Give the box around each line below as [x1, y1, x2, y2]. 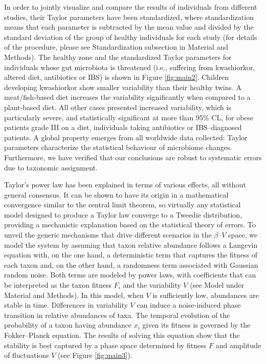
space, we [228, 229, 258, 240]
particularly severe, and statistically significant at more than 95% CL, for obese [4, 112, 254, 122]
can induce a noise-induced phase [137, 299, 241, 310]
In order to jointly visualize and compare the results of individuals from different [4, 2, 257, 12]
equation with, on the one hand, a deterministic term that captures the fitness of [4, 249, 258, 260]
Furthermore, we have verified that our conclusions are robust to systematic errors [4, 152, 262, 162]
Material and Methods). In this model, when [4, 289, 144, 300]
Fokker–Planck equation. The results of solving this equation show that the [4, 330, 240, 340]
